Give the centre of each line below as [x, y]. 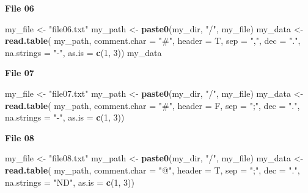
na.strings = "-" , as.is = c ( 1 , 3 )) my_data [83, 52]
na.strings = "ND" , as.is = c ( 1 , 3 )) [70, 182]
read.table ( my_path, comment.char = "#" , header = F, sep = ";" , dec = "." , [152, 105]
